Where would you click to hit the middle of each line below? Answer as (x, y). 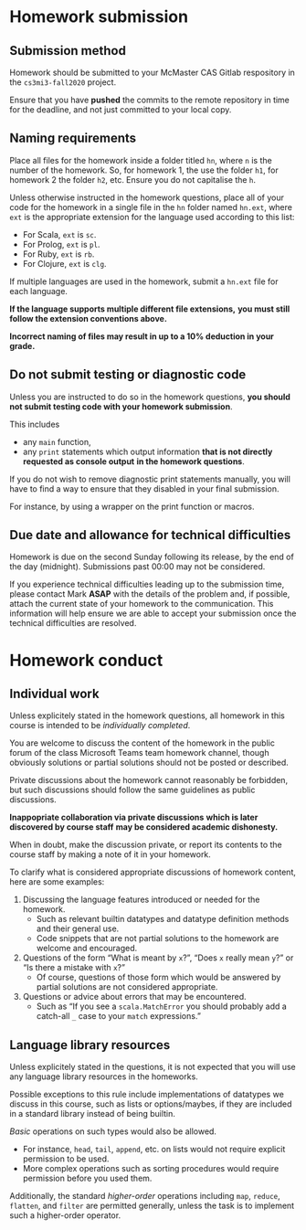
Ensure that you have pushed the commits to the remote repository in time (150, 100)
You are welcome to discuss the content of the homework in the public (142, 743)
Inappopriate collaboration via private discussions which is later (134, 817)
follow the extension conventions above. (88, 318)
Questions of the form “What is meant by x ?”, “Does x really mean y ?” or (158, 958)
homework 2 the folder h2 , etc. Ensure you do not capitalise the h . (133, 179)
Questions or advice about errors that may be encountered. (134, 997)
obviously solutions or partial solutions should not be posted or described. (149, 763)
